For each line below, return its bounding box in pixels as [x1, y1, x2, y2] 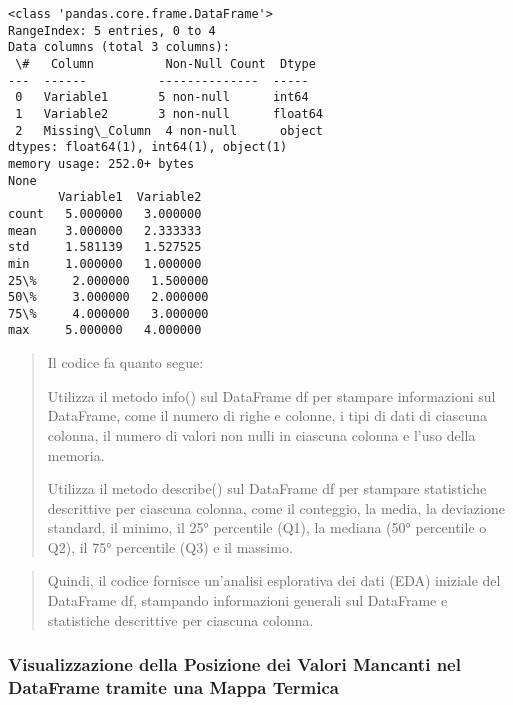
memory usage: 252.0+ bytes [8, 156, 195, 171]
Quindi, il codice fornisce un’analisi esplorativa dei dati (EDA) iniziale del [47, 570, 501, 591]
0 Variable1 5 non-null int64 [15, 90, 309, 105]
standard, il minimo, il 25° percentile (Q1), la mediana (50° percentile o [47, 517, 487, 538]
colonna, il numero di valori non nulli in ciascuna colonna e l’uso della [47, 424, 476, 445]
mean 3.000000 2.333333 [8, 223, 202, 238]
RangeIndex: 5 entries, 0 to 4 [8, 23, 216, 38]
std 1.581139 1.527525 [8, 240, 202, 255]
